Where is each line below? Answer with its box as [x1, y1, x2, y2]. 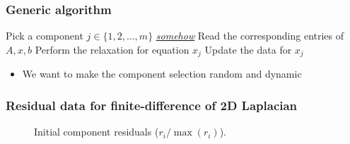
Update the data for [204, 42, 292, 56]
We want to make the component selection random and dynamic [22, 66, 302, 81]
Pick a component [6, 28, 83, 43]
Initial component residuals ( [34, 124, 159, 139]
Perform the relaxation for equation [35, 42, 189, 56]
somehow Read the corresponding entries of [156, 28, 344, 43]
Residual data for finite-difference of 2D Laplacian [6, 96, 298, 114]
